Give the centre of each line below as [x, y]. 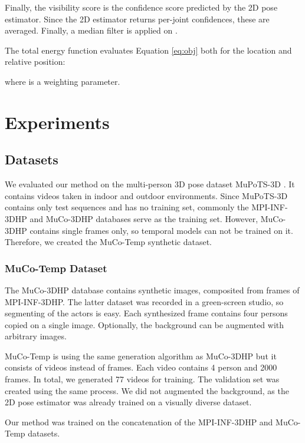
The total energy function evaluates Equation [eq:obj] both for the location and [148, 50]
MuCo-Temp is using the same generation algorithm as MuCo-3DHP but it [141, 356]
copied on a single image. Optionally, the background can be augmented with [145, 324]
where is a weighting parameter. [63, 81]
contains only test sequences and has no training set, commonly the [127, 207]
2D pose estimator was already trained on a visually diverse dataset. [128, 402]
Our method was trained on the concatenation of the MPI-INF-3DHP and [139, 421]
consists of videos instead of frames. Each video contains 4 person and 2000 [141, 367]
